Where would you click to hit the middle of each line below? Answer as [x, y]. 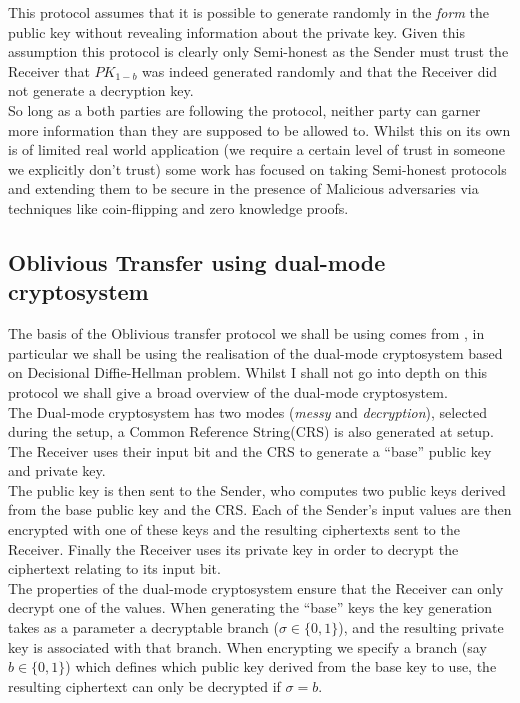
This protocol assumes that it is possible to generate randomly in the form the [248, 12]
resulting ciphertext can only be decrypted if [144, 685]
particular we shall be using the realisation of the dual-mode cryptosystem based [255, 352]
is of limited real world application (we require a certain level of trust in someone [257, 149]
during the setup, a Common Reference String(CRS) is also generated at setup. [251, 431]
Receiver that [49, 70]
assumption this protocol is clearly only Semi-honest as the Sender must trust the [258, 51]
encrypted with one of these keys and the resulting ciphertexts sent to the [234, 529]
